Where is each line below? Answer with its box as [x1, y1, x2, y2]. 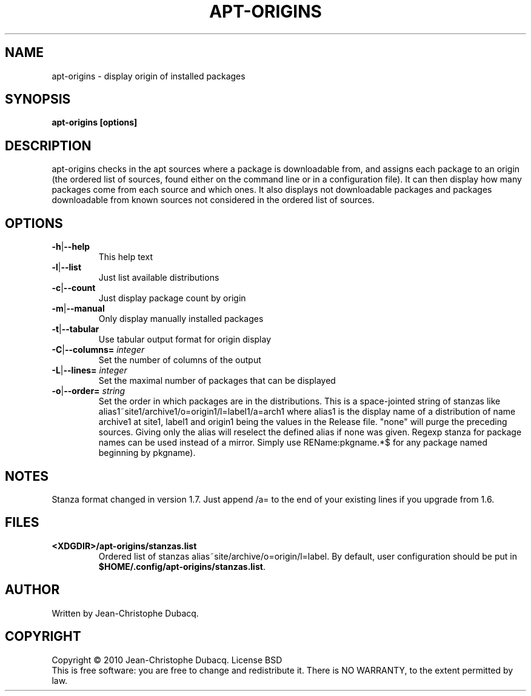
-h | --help [52, 241, 90, 252]
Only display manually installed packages [98, 313, 264, 324]
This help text [98, 252, 153, 263]
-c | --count [52, 283, 96, 293]
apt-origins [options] [52, 117, 138, 128]
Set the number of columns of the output [98, 355, 261, 366]
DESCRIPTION [5, 138, 92, 153]
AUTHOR [5, 582, 60, 598]
